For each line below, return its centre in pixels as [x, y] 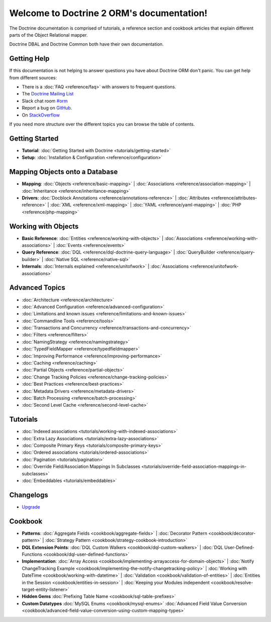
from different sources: [33, 77]
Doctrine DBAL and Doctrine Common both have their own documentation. [87, 44]
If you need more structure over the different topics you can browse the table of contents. [102, 124]
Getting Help [29, 58]
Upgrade [31, 507]
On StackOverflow [41, 115]
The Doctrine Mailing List [48, 94]
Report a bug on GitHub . [47, 108]
